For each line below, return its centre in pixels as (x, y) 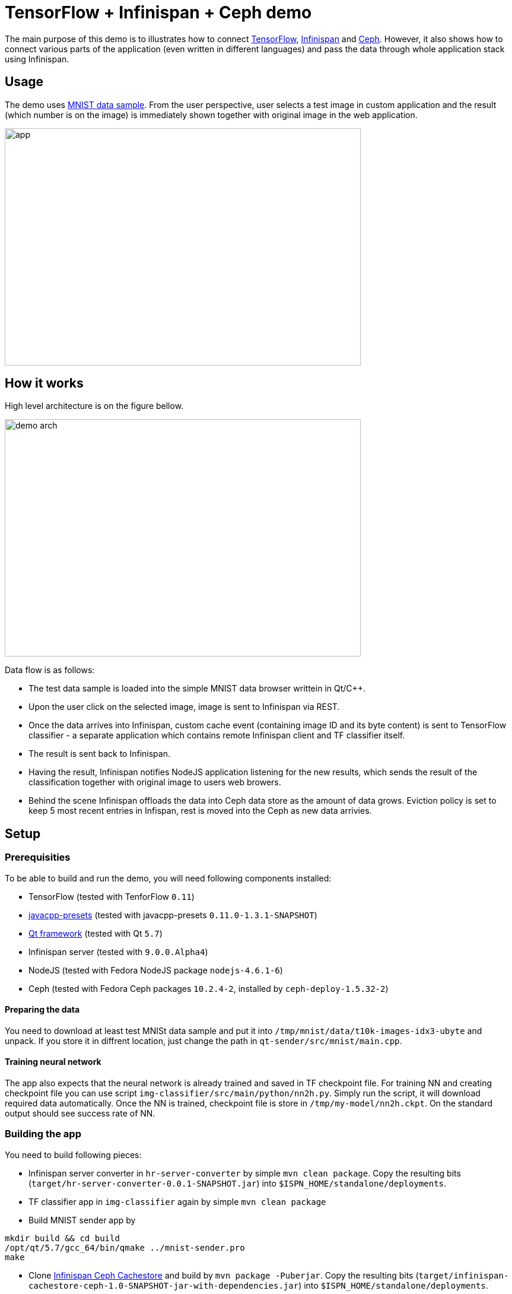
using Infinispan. (37, 59)
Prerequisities (38, 857)
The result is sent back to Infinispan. (99, 754)
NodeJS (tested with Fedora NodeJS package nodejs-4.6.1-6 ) (156, 970)
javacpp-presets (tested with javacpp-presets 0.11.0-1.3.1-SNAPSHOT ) (173, 915)
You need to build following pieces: (73, 1155)
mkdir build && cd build (62, 1238)
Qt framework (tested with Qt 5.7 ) (96, 933)
